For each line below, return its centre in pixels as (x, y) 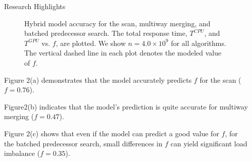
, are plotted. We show (91, 43)
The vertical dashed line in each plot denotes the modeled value (123, 53)
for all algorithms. (198, 43)
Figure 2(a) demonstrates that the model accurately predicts (98, 79)
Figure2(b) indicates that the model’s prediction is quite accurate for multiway (126, 106)
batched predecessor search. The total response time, (106, 33)
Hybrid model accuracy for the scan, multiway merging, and (117, 23)
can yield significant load (209, 143)
